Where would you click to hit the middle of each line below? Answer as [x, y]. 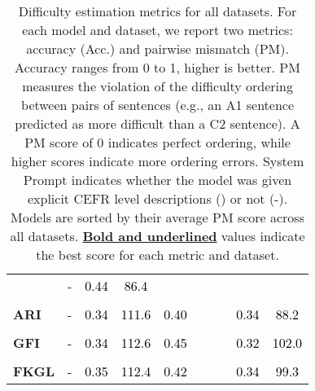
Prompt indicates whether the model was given [157, 180]
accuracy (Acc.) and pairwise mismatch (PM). [157, 48]
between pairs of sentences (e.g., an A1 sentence [158, 105]
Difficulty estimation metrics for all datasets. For [157, 11]
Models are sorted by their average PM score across [157, 217]
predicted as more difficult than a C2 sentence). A [157, 123]
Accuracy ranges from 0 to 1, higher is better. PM [157, 67]
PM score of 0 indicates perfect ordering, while [157, 142]
